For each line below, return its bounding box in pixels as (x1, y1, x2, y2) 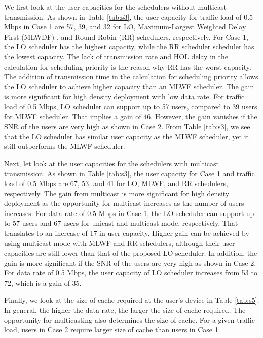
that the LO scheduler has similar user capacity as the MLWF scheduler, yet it (4, 131, 249, 141)
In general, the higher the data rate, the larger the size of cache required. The (4, 304, 246, 315)
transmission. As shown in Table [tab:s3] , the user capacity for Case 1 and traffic (4, 168, 255, 178)
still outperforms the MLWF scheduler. (4, 141, 125, 151)
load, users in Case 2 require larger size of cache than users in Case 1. (4, 324, 220, 335)
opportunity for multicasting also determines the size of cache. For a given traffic (4, 314, 255, 325)
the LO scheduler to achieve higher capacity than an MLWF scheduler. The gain (4, 81, 254, 91)
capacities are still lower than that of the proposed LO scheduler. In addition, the (4, 248, 257, 258)
